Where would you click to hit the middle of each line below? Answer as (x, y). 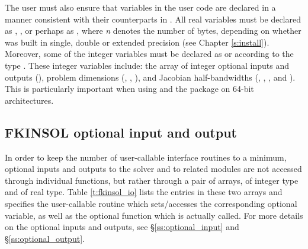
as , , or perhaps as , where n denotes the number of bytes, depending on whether (153, 31)
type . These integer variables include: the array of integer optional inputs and (147, 65)
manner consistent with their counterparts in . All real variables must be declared (153, 19)
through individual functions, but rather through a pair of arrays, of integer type (152, 180)
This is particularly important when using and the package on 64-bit (129, 89)
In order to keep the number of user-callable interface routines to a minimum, (146, 157)
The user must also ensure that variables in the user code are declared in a (140, 7)
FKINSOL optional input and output (121, 132)
